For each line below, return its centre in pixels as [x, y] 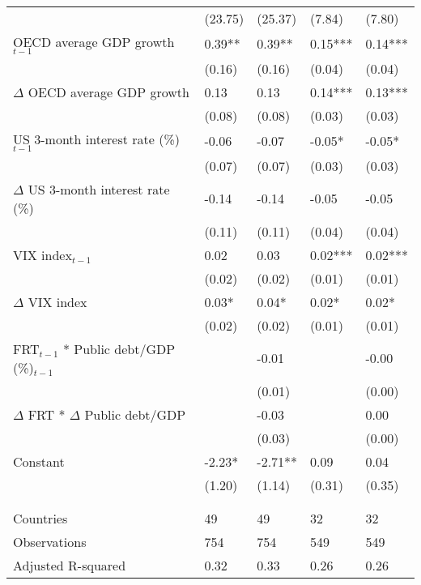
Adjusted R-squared [70, 565]
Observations [50, 541]
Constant [39, 461]
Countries [40, 518]
